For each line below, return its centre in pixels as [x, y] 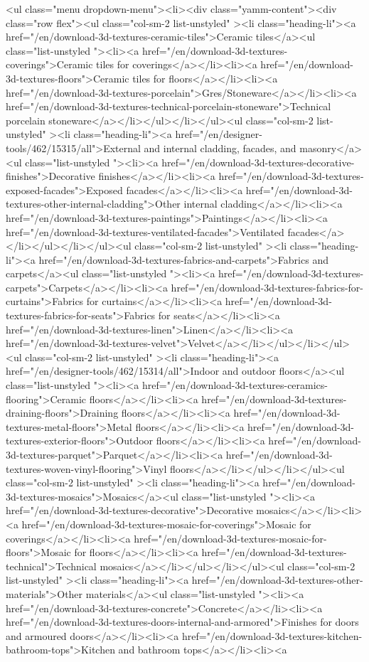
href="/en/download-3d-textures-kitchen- [272, 635]
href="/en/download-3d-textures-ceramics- [235, 385]
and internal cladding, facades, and [220, 148]
